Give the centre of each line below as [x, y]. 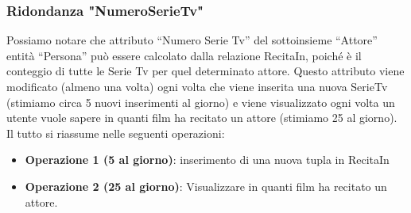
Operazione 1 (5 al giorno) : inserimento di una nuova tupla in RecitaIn [207, 160]
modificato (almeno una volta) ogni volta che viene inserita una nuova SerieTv [197, 86]
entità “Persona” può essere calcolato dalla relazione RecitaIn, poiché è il [184, 55]
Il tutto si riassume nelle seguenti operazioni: [116, 133]
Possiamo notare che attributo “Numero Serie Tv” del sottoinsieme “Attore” [192, 40]
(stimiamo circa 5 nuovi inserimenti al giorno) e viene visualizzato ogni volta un [201, 102]
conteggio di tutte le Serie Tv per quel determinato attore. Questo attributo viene [205, 71]
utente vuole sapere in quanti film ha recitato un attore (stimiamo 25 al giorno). [202, 118]
